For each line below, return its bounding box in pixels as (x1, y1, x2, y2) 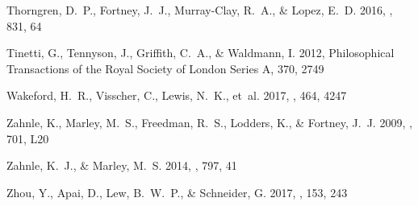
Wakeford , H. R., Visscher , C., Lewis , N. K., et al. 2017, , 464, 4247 (6, 87, 347, 104)
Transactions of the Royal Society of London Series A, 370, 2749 (6, 60, 324, 76)
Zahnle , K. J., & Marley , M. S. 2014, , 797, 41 (6, 157, 237, 174)
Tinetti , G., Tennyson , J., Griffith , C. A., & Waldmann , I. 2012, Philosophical (6, 44, 395, 61)
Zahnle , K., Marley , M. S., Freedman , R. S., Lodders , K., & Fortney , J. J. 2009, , (6, 113, 412, 130)
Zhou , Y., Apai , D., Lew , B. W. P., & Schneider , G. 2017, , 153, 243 (6, 183, 348, 200)
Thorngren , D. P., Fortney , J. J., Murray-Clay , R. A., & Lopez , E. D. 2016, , (6, 2, 393, 18)
